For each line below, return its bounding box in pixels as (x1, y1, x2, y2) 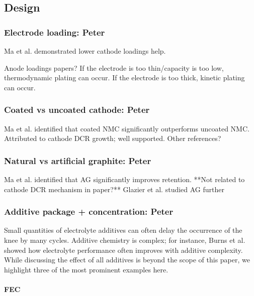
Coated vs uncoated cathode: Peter (4, 103, 150, 116)
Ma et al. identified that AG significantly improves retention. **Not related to (4, 174, 245, 184)
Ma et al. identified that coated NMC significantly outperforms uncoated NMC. (4, 123, 249, 133)
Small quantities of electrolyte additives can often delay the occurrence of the (4, 225, 242, 235)
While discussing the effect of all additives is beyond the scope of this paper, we (4, 254, 250, 265)
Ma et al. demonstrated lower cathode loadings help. (4, 46, 166, 56)
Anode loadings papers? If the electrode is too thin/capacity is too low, (4, 62, 224, 73)
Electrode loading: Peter (4, 26, 105, 38)
